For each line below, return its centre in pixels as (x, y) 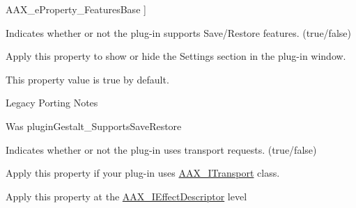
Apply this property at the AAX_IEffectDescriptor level (126, 196)
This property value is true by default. (87, 79)
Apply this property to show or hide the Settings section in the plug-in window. (176, 56)
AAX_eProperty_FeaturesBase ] (76, 9)
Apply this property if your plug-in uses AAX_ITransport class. (143, 173)
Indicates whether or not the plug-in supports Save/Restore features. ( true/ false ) (178, 32)
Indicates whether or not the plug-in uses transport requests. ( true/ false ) (161, 149)
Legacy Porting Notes (52, 103)
